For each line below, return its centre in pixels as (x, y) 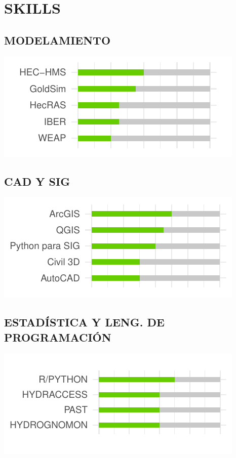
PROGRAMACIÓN (58, 337)
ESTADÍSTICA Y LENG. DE (84, 322)
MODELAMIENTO (57, 40)
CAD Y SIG (37, 181)
